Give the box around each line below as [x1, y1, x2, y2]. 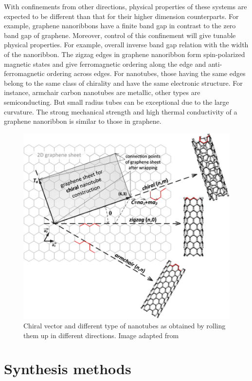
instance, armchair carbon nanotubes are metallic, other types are [4, 87, 200, 97]
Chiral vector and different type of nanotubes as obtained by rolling [23, 321, 226, 330]
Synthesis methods [4, 359, 131, 379]
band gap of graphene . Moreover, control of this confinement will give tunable [4, 30, 236, 40]
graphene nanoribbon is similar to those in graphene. [4, 116, 162, 126]
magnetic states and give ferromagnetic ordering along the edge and [4, 58, 206, 69]
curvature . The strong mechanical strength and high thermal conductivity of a [4, 106, 237, 116]
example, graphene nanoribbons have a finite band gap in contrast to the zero [4, 20, 236, 31]
